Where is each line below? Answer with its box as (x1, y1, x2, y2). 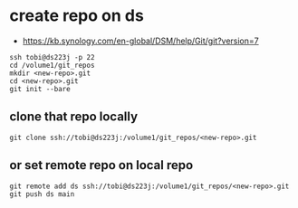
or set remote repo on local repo (9, 157, 194, 173)
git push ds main (9, 189, 75, 199)
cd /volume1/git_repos (9, 61, 95, 70)
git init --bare (9, 84, 71, 93)
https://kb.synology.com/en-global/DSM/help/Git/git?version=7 (22, 35, 260, 46)
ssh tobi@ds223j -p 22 (9, 52, 95, 61)
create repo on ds (9, 5, 145, 26)
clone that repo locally (9, 109, 139, 125)
